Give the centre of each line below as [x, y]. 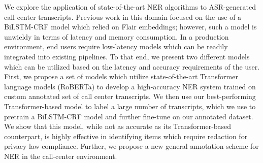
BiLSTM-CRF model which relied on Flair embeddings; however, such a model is [130, 27]
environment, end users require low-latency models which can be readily [116, 46]
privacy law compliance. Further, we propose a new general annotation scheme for [131, 146]
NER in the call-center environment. [61, 156]
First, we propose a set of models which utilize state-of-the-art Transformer [121, 76]
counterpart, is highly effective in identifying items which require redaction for [126, 136]
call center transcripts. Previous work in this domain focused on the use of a [123, 17]
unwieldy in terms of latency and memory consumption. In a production [117, 36]
